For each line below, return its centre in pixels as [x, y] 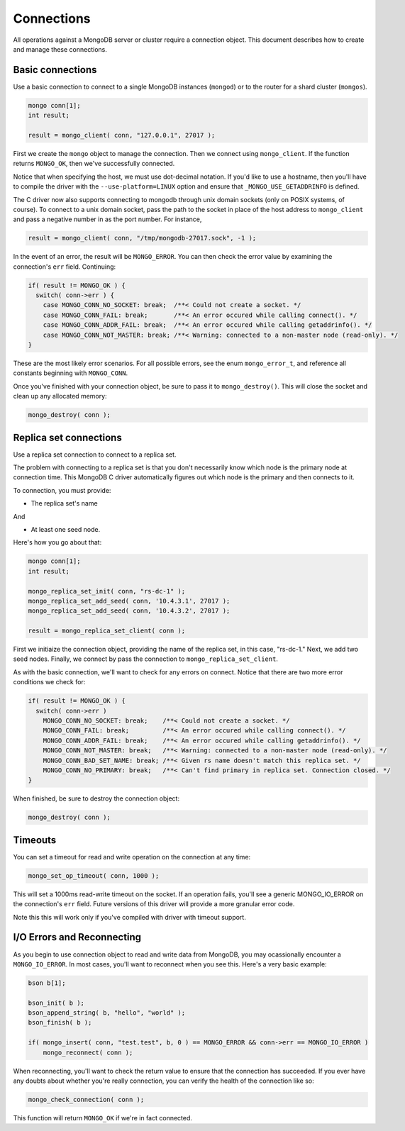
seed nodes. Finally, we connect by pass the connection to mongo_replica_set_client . [145, 659]
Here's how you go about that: [57, 542]
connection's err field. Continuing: [65, 267]
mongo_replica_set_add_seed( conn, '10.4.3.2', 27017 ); [129, 611]
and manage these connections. [60, 49]
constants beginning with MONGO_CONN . [71, 373]
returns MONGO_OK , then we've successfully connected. [94, 164]
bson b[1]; [47, 983]
